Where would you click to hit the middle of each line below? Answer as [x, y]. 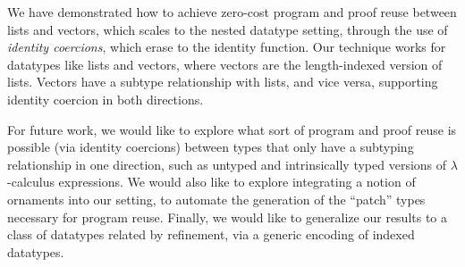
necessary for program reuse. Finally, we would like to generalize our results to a [228, 217]
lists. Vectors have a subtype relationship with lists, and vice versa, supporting [223, 82]
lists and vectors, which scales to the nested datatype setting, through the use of [228, 29]
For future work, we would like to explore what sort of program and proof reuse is [232, 129]
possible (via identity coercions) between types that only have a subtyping [211, 147]
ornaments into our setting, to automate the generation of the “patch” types [216, 199]
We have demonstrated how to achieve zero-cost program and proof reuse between [232, 12]
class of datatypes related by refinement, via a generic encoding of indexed [211, 234]
